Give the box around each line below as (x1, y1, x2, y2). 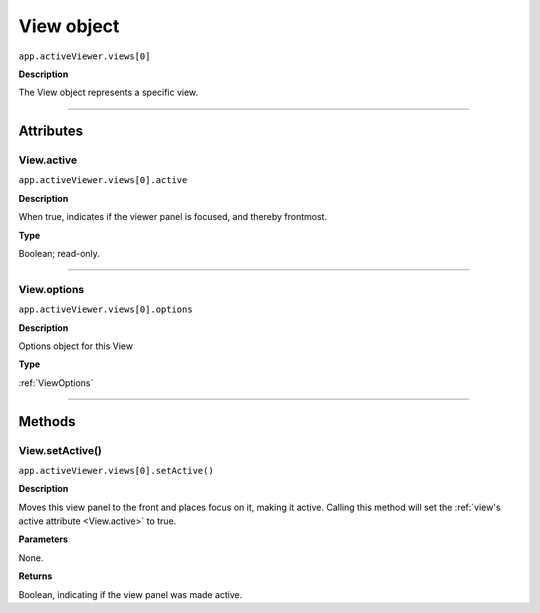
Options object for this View (18, 340, 134, 352)
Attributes (18, 123, 84, 140)
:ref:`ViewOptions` (18, 376, 94, 389)
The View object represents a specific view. (18, 86, 199, 99)
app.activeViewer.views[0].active (18, 175, 188, 186)
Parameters (18, 533, 69, 545)
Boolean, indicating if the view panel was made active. (18, 588, 243, 600)
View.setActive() (18, 443, 102, 457)
